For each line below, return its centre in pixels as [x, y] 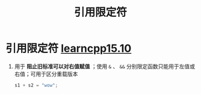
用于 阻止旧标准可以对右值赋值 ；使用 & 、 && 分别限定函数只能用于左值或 [104, 66]
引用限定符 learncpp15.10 [69, 49]
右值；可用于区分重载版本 [46, 74]
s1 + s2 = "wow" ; [36, 85]
